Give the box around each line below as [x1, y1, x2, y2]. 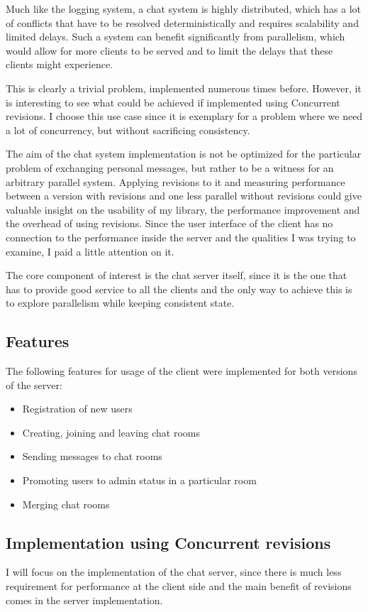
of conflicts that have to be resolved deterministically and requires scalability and [6, 15, 359, 30]
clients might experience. [6, 57, 113, 72]
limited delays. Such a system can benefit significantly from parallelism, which [6, 29, 345, 44]
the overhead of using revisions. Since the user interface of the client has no [6, 216, 333, 231]
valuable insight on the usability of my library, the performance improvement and [6, 202, 360, 217]
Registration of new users [22, 401, 133, 416]
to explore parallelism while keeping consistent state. [6, 295, 235, 310]
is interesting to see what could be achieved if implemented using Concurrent [6, 94, 340, 109]
